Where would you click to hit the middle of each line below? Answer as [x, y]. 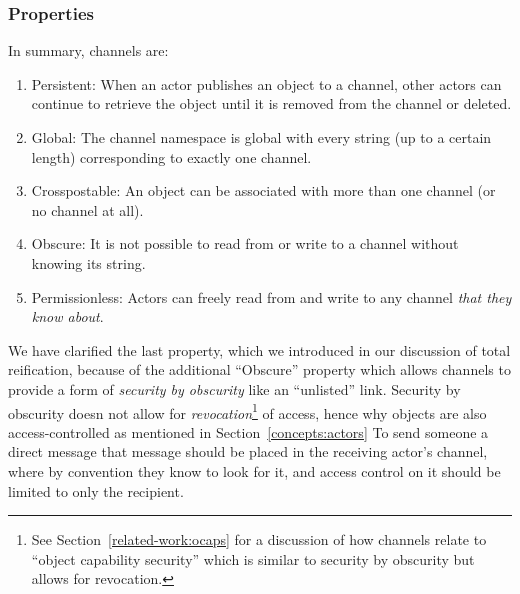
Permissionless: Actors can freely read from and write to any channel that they [271, 296]
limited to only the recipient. [96, 490]
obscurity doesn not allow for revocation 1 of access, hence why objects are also [247, 411]
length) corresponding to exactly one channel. [171, 156]
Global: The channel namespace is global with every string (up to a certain [261, 137]
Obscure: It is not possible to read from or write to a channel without [245, 243]
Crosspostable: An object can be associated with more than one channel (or [263, 190]
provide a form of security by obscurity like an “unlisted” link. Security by [234, 388]
